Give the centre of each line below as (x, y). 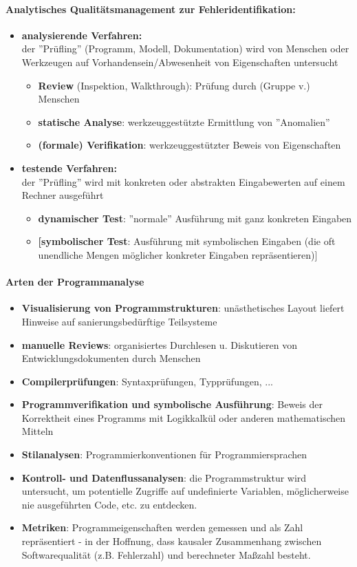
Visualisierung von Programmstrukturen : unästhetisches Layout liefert (183, 308)
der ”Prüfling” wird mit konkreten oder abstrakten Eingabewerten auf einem (183, 181)
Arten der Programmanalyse (75, 282)
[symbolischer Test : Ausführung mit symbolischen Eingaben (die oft (187, 241)
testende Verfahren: (69, 168)
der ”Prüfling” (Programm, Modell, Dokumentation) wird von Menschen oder (185, 49)
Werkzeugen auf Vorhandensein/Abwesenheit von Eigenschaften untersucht (180, 62)
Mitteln (37, 431)
